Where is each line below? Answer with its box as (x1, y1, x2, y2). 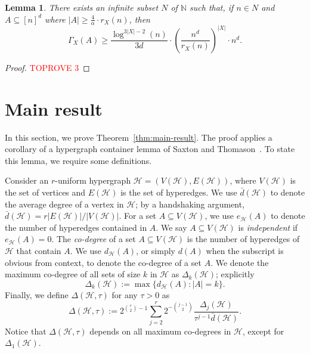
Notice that (5, 324, 46, 337)
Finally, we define (5, 288, 69, 301)
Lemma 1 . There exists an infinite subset (5, 1, 159, 13)
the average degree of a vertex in (5, 197, 124, 210)
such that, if (190, 1, 234, 13)
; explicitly (216, 268, 255, 280)
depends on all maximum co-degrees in (89, 324, 231, 337)
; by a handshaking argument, (135, 197, 245, 210)
